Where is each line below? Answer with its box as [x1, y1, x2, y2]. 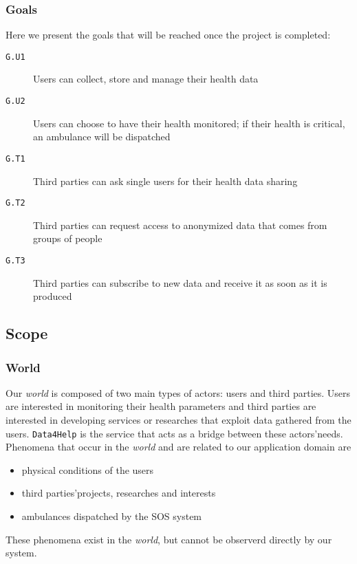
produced [33, 289, 72, 303]
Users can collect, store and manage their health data [33, 72, 259, 86]
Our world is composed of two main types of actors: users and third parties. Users [6, 385, 351, 400]
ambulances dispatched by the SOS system [21, 509, 202, 523]
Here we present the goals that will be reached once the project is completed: [6, 28, 331, 42]
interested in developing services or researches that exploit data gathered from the [6, 413, 351, 427]
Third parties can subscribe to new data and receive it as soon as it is [33, 275, 327, 290]
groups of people [33, 231, 102, 246]
